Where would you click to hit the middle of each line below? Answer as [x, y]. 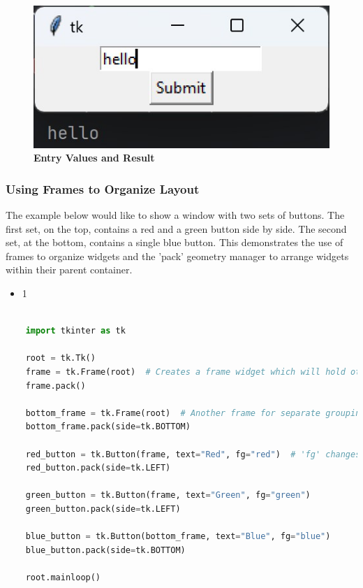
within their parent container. [69, 270]
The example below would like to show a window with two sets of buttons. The [175, 215]
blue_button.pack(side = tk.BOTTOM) [105, 550]
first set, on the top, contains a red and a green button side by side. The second [176, 228]
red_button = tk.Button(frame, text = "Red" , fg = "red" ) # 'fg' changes [193, 454]
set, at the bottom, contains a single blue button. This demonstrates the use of [175, 242]
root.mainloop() [63, 577]
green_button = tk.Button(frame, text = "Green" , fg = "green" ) [168, 495]
